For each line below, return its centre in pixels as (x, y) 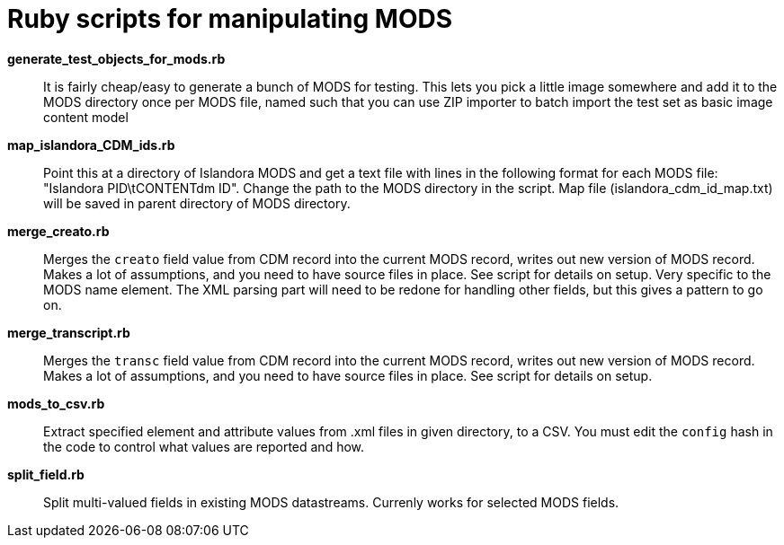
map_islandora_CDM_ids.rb (91, 145)
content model (86, 117)
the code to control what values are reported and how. (204, 446)
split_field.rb (46, 474)
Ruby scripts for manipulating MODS (230, 19)
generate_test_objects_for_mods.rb (116, 58)
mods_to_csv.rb (56, 403)
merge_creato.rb (58, 231)
